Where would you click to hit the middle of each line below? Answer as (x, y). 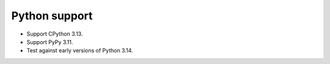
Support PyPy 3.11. (50, 42)
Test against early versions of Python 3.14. (80, 51)
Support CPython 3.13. (55, 34)
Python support (52, 16)
